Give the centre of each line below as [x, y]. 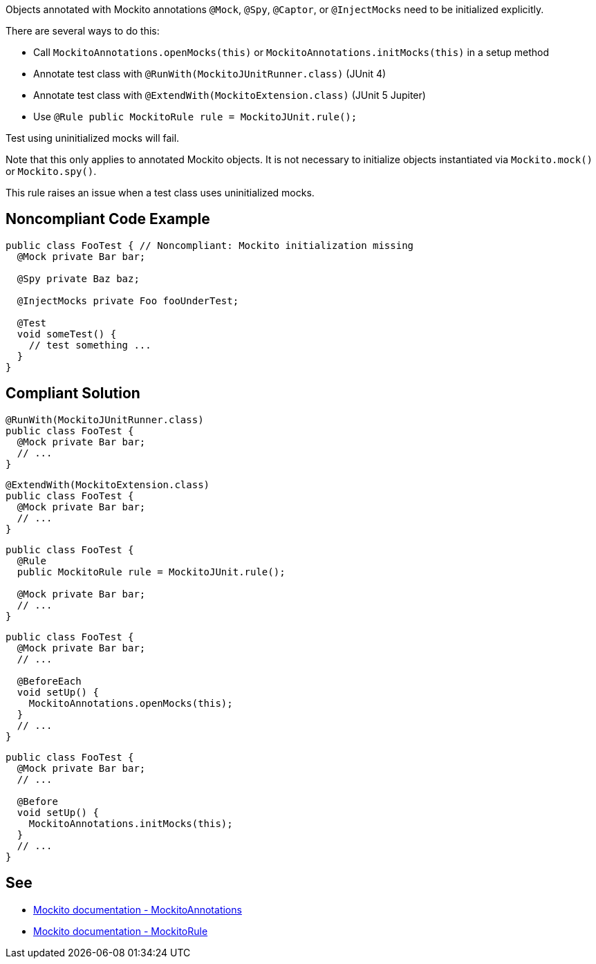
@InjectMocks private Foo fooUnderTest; [128, 300]
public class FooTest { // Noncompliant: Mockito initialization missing [210, 245]
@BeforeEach [49, 681]
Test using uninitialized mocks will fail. [93, 138]
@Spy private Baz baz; [78, 278]
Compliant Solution [73, 393]
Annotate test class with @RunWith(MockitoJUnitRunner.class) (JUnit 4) [210, 74]
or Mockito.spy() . [51, 171]
